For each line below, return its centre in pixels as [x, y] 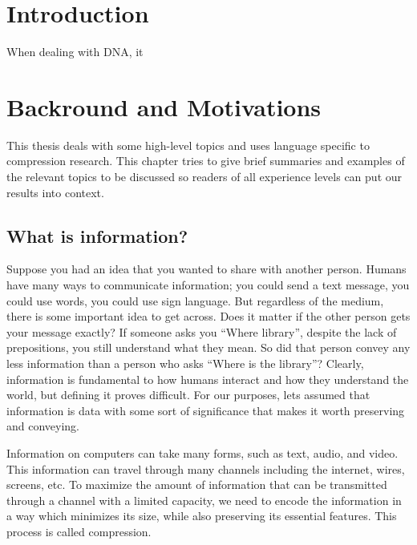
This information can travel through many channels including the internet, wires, [206, 468]
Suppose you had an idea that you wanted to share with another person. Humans [206, 269]
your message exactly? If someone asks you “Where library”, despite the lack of [202, 331]
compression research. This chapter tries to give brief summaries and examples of [206, 161]
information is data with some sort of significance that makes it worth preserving [206, 410]
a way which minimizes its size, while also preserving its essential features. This [202, 516]
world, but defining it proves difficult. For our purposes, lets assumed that [188, 395]
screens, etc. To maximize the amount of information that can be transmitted [197, 484]
